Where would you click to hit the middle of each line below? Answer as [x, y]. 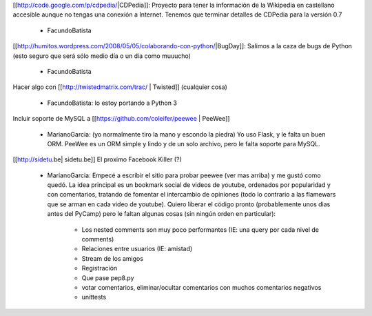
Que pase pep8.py [108, 278]
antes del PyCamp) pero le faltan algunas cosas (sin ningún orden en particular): [161, 214]
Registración [100, 268]
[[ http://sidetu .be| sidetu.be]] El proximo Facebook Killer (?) [97, 159]
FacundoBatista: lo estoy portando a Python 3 [112, 103]
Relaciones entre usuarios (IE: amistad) [137, 249]
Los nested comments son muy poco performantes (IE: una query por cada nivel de [200, 229]
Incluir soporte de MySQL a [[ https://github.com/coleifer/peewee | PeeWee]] [121, 119]
